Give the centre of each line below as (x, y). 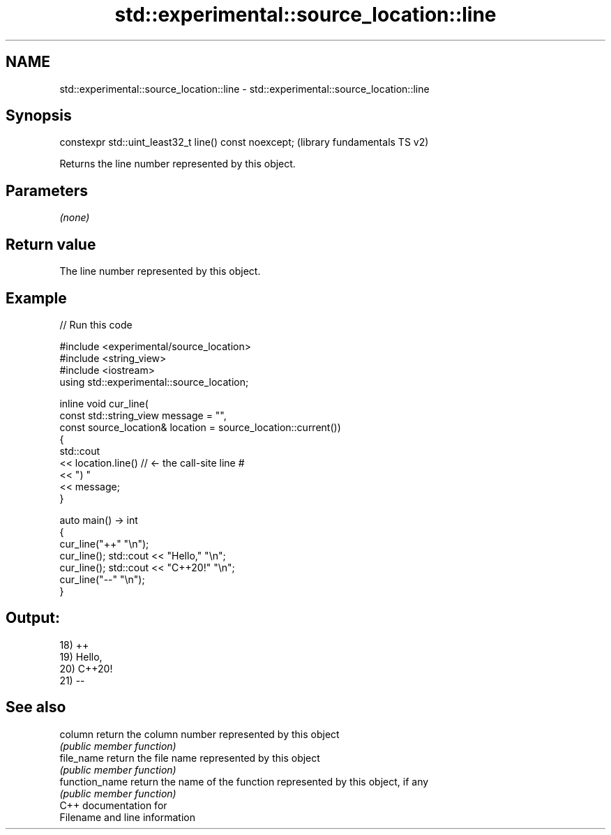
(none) (75, 218)
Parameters (47, 190)
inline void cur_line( (104, 403)
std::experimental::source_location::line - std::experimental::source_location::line (244, 89)
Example (36, 298)
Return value (51, 244)
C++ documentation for (113, 805)
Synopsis (39, 116)
